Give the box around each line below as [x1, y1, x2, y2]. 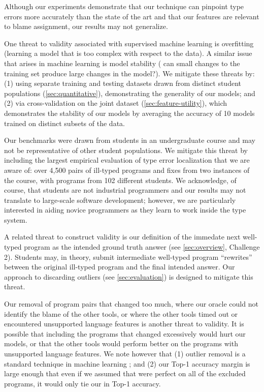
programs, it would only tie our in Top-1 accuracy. [4, 378, 161, 388]
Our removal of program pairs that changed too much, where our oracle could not [4, 298, 258, 309]
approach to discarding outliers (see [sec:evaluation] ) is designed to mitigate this [4, 271, 253, 282]
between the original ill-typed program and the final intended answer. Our [4, 261, 235, 272]
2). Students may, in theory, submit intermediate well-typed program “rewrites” [4, 251, 252, 262]
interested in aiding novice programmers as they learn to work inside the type [4, 204, 246, 215]
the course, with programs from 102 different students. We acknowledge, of [4, 174, 237, 185]
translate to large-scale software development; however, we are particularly [4, 194, 236, 205]
